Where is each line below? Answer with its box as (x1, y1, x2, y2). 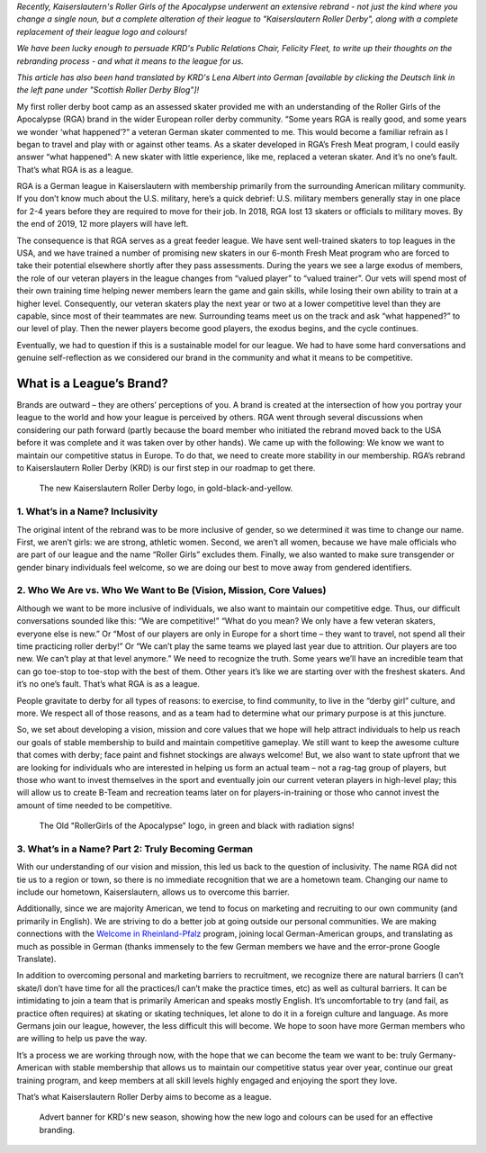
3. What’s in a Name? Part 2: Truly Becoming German (16, 842, 254, 855)
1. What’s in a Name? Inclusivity (16, 505, 158, 518)
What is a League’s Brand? (16, 375, 168, 391)
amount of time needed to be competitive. (16, 799, 173, 810)
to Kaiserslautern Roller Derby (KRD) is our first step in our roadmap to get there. (16, 463, 316, 473)
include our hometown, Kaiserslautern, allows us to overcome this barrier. (16, 887, 290, 897)
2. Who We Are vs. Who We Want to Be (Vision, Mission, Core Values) (16, 584, 327, 597)
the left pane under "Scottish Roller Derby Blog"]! (16, 85, 200, 95)
